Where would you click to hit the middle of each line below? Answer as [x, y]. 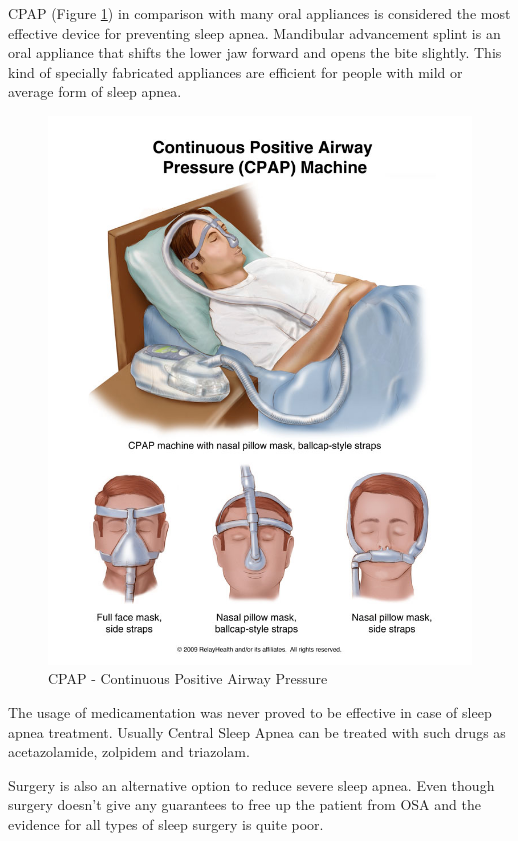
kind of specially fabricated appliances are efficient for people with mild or [235, 71]
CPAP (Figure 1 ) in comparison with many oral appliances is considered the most [259, 13]
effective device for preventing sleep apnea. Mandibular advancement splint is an [254, 32]
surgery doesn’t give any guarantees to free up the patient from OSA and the [244, 804]
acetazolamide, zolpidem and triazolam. [129, 751]
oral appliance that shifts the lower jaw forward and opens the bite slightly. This [255, 52]
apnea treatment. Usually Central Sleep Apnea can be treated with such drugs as [257, 731]
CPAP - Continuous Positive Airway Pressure [188, 678]
